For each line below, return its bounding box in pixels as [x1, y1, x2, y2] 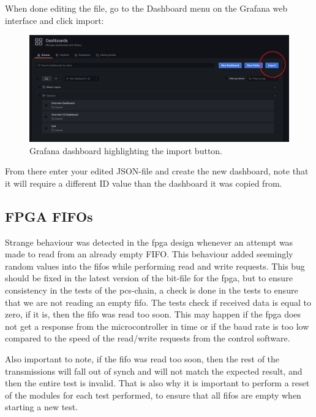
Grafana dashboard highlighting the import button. [29, 144, 222, 157]
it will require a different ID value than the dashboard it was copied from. [5, 176, 282, 189]
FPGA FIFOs [5, 206, 93, 225]
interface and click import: [5, 14, 104, 26]
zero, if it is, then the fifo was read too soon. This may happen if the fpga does [5, 308, 301, 321]
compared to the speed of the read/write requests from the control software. [5, 332, 290, 345]
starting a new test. [5, 400, 78, 413]
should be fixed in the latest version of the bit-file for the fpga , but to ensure [5, 271, 293, 284]
